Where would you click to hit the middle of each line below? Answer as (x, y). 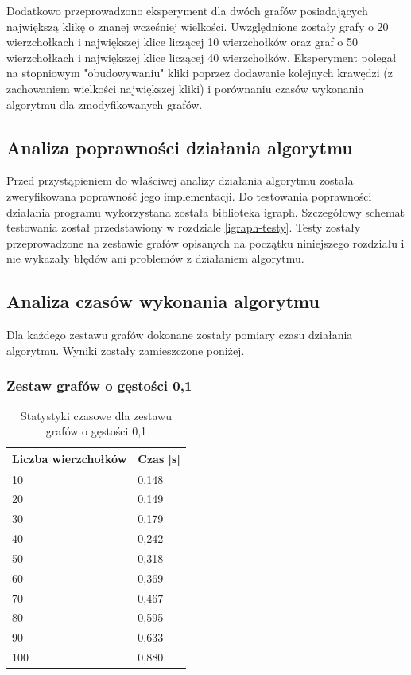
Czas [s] (159, 458)
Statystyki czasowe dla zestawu (96, 415)
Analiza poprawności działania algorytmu (180, 147)
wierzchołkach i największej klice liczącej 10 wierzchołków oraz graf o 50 (182, 42)
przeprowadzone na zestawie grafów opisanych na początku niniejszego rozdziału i (205, 242)
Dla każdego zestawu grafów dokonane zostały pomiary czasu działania (180, 335)
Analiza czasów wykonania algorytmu (163, 301)
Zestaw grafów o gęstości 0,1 (99, 386)
